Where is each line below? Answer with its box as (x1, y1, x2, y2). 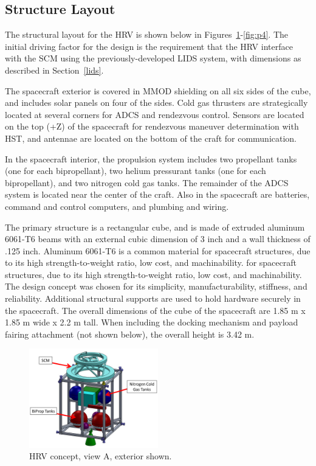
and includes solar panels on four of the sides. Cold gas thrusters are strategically (5, 96, 308, 109)
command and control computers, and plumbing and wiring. (5, 200, 229, 212)
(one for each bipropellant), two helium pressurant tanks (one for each (5, 164, 266, 177)
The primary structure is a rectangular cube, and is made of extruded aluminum (5, 220, 305, 233)
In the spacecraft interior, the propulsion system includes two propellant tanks (5, 152, 297, 165)
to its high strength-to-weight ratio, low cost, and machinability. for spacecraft (5, 256, 297, 269)
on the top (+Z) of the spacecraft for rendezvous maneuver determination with (5, 120, 299, 133)
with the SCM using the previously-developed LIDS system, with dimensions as (5, 52, 301, 64)
